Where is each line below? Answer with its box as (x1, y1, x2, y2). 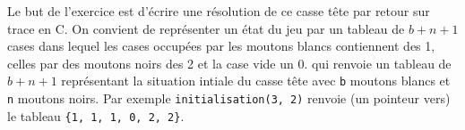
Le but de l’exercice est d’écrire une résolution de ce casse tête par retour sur (7, 2, 430, 20)
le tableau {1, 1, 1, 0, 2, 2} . (7, 106, 185, 125)
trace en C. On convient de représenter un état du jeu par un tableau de (7, 19, 405, 37)
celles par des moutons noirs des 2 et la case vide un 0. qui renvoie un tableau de (7, 53, 452, 72)
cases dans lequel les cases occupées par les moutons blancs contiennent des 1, (7, 37, 435, 55)
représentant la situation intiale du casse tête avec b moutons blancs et (61, 71, 451, 90)
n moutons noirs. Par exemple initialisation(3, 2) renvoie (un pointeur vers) (7, 89, 451, 108)
